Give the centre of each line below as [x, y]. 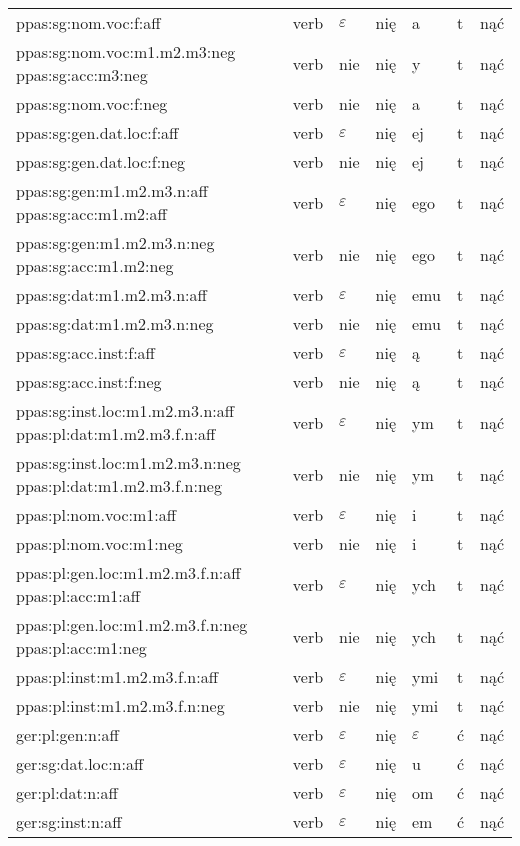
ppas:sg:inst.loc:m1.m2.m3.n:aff [125, 410]
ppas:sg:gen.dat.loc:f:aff [97, 132]
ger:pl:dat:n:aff [67, 792]
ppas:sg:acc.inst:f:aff [85, 352]
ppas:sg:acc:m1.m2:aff [91, 213]
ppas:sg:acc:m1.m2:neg [95, 265]
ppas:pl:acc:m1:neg [81, 647]
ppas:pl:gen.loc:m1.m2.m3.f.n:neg [132, 624]
